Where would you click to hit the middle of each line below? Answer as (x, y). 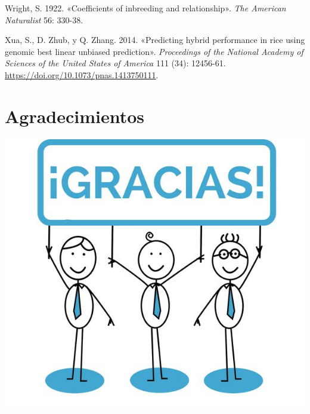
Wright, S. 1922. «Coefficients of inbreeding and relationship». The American (145, 8)
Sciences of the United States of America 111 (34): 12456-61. (115, 63)
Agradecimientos (75, 116)
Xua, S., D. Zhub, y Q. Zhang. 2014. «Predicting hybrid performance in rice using (155, 40)
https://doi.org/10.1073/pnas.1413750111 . (82, 74)
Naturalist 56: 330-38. (44, 19)
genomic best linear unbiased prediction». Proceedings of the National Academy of (154, 51)
